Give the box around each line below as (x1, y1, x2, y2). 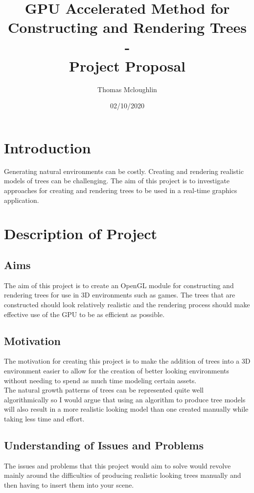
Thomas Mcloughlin (97, 84, 157, 94)
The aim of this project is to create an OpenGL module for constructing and (4, 280, 234, 290)
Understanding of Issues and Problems (4, 437, 204, 452)
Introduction (4, 137, 91, 157)
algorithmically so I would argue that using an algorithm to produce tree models (4, 394, 246, 404)
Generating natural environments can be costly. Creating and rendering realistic (4, 166, 244, 176)
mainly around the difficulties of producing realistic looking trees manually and (4, 470, 241, 480)
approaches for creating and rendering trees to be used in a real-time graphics (4, 185, 237, 195)
